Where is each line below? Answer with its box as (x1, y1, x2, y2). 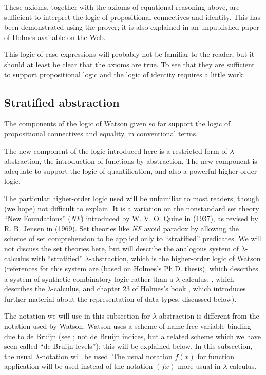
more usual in (178, 361, 221, 371)
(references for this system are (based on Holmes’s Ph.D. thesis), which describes (4, 263, 258, 274)
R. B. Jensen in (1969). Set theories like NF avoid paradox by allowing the (4, 223, 239, 233)
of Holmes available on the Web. (4, 31, 106, 42)
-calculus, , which (180, 273, 234, 284)
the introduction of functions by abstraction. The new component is (44, 155, 257, 166)
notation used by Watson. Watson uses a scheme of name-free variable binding (4, 321, 251, 331)
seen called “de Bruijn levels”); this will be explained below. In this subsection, (4, 341, 253, 351)
